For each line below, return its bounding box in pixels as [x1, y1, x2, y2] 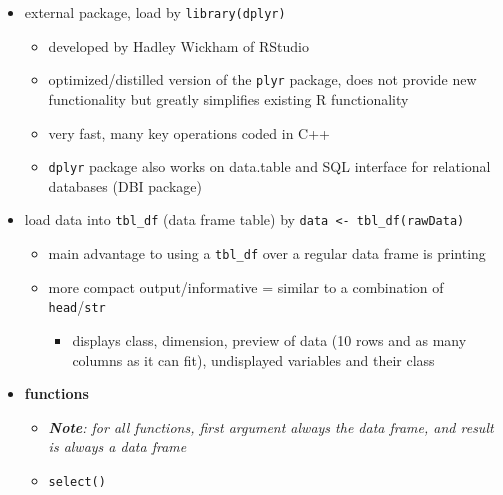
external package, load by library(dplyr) [24, 2, 286, 22]
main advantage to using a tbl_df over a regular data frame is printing [48, 243, 486, 263]
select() [48, 474, 106, 489]
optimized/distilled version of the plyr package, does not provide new [48, 69, 477, 90]
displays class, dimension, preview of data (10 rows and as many [72, 329, 467, 350]
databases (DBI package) [48, 175, 202, 196]
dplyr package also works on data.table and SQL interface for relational [48, 156, 491, 177]
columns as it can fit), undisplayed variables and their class [72, 349, 435, 370]
